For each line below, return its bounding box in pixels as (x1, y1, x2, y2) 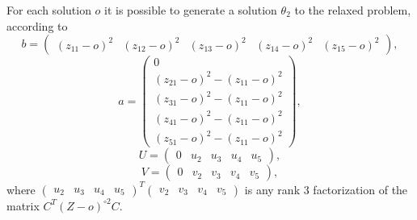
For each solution (6, 2, 91, 18)
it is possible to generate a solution (104, 2, 277, 18)
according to (6, 17, 68, 34)
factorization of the (313, 181, 408, 197)
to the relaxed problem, (294, 2, 411, 18)
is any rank (244, 181, 301, 197)
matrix (6, 197, 40, 214)
